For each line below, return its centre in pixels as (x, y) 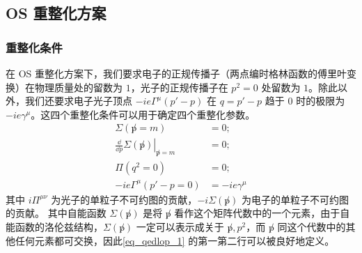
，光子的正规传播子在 (179, 87)
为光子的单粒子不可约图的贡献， (124, 199)
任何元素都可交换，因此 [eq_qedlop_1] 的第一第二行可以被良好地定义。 (175, 240)
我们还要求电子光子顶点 (78, 101)
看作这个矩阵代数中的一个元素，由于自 (262, 213)
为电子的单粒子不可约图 (295, 199)
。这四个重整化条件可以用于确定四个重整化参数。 (143, 114)
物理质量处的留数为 (78, 87)
